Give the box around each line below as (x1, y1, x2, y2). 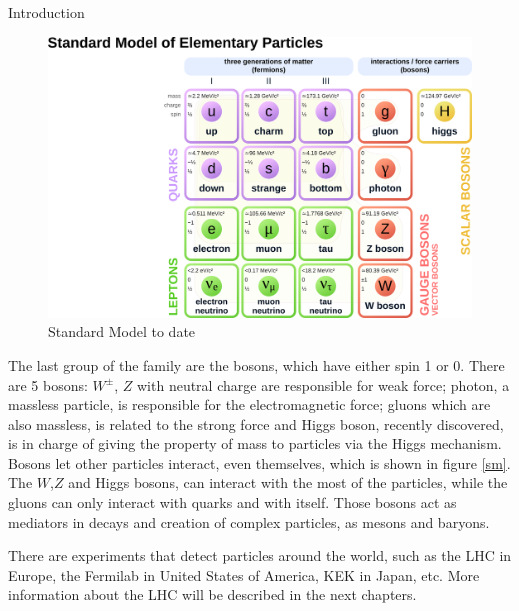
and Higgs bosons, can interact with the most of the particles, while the (68, 472, 508, 493)
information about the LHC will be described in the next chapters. (8, 584, 417, 605)
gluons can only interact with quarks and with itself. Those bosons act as (8, 492, 457, 513)
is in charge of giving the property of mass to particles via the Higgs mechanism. (8, 433, 502, 454)
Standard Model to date (48, 321, 196, 342)
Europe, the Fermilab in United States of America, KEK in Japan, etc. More (8, 564, 480, 585)
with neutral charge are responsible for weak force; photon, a (136, 374, 510, 395)
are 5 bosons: (8, 374, 88, 395)
